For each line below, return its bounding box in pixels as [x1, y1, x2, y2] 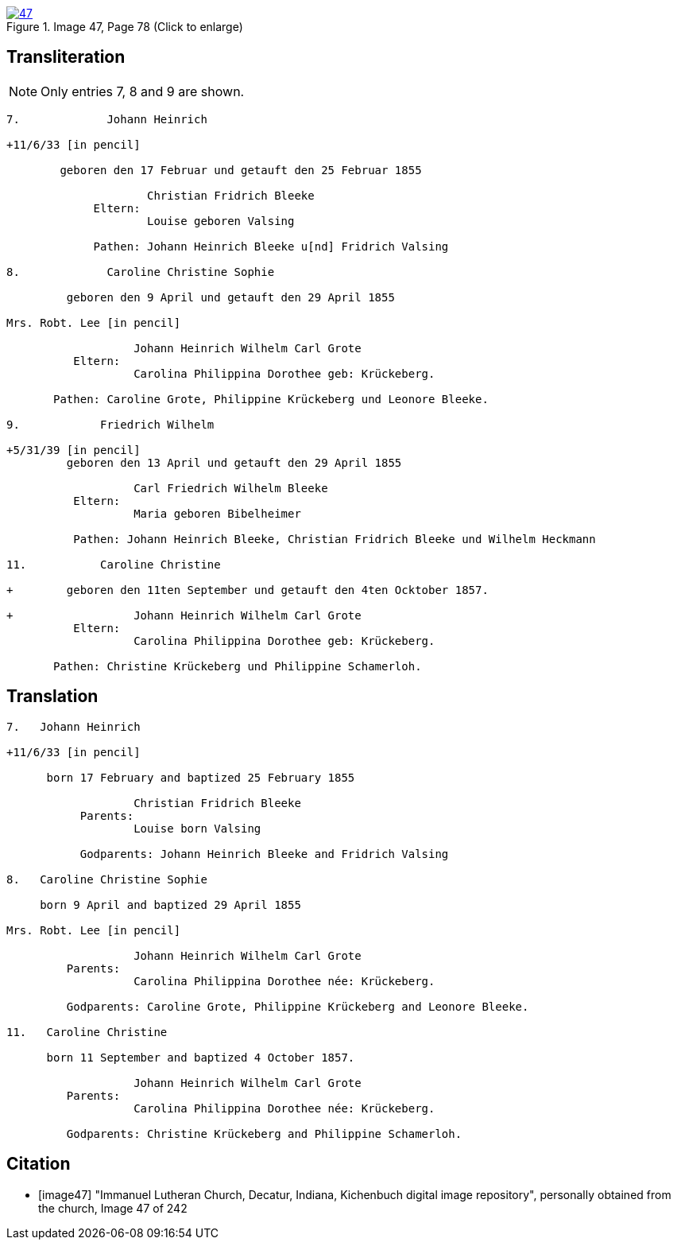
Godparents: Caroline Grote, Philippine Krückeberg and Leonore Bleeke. [66, 1000, 529, 1013]
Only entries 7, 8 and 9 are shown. [41, 83, 245, 99]
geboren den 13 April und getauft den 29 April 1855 [66, 456, 402, 469]
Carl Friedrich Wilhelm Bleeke [133, 481, 328, 495]
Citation [6, 1154, 71, 1174]
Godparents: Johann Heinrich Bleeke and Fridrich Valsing [79, 847, 449, 860]
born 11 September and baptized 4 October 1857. [46, 1050, 355, 1064]
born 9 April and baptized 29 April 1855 [40, 898, 301, 911]
